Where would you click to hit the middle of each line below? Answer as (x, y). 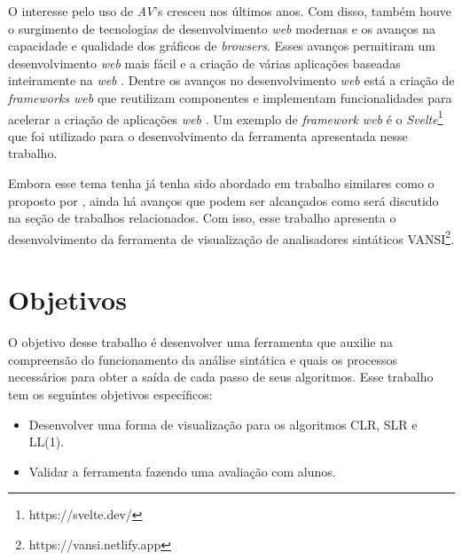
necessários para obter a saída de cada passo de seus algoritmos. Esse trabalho (221, 377)
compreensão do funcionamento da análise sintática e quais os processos (203, 359)
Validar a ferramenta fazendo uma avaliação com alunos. (182, 471)
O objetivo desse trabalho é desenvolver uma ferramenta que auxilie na (200, 342)
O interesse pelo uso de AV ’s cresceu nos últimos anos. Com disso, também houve (230, 11)
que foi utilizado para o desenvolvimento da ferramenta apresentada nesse (208, 135)
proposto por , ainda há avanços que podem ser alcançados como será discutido (223, 200)
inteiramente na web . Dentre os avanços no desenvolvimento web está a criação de (231, 80)
